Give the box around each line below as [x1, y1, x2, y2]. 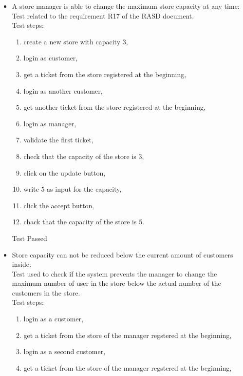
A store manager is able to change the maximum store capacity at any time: [12, 1, 240, 11]
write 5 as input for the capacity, [23, 184, 122, 194]
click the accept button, [23, 200, 94, 210]
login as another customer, [23, 85, 103, 96]
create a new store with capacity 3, [23, 36, 128, 46]
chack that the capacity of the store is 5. [23, 217, 145, 227]
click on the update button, [23, 167, 106, 178]
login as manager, [23, 118, 76, 128]
